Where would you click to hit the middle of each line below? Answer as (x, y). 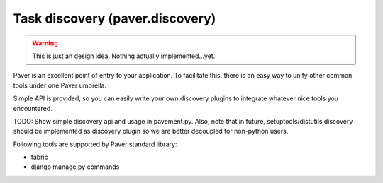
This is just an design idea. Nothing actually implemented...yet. (124, 56)
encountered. (33, 108)
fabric (40, 157)
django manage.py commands (75, 167)
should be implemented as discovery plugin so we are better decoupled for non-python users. (151, 131)
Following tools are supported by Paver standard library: (95, 144)
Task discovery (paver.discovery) (115, 18)
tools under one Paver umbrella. (60, 85)
